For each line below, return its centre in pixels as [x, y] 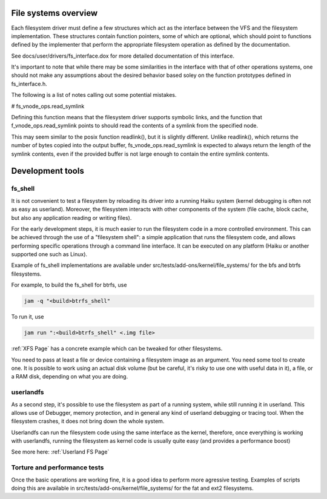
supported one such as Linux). [49, 254]
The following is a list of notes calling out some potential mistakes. [94, 95]
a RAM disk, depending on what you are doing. [70, 377]
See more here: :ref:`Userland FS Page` [60, 452]
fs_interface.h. [29, 84]
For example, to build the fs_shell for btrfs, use [69, 285]
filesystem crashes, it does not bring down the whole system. [88, 421]
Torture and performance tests [58, 468]
